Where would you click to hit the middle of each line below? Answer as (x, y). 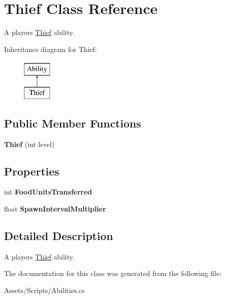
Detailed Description (59, 236)
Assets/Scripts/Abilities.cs (44, 290)
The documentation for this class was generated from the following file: (113, 273)
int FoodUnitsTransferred (48, 192)
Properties (32, 171)
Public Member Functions (72, 123)
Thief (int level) (29, 144)
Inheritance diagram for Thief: (50, 49)
